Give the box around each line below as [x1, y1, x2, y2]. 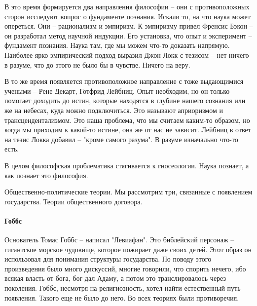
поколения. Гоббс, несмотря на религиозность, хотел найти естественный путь [4, 283, 241, 293]
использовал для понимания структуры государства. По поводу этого [4, 254, 212, 264]
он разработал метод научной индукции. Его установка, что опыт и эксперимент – [4, 30, 252, 40]
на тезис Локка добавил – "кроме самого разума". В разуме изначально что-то [4, 134, 238, 144]
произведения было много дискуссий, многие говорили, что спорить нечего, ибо [4, 263, 246, 273]
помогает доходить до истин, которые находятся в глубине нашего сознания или [4, 95, 246, 106]
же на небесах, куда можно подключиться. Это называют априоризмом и [4, 105, 223, 115]
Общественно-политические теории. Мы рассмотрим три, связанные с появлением [4, 187, 253, 197]
